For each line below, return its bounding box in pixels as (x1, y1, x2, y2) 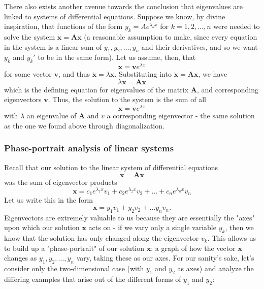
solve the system (4, 31, 55, 42)
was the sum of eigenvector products (4, 177, 117, 187)
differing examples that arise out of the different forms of (4, 274, 181, 284)
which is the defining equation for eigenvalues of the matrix (4, 84, 189, 94)
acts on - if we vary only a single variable (88, 222, 216, 233)
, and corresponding (196, 84, 259, 94)
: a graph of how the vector (151, 242, 236, 253)
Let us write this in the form (4, 195, 93, 205)
